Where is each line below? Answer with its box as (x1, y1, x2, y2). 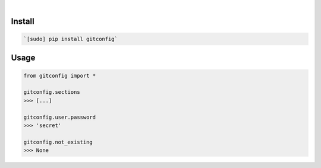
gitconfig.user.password (23, 113, 96, 121)
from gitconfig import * (23, 72, 96, 79)
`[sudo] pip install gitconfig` (23, 36, 118, 42)
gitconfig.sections (23, 89, 80, 96)
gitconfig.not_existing (23, 138, 93, 145)
